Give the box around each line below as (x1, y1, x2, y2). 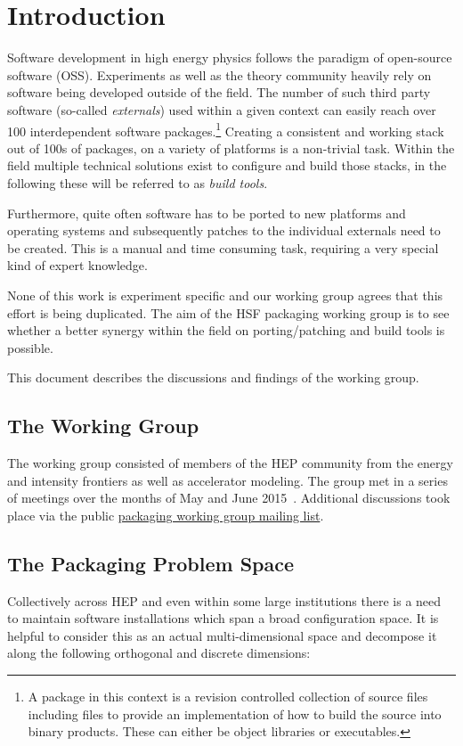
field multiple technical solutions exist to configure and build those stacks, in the (7, 156, 447, 175)
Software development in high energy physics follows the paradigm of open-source (7, 48, 452, 67)
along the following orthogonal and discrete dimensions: (7, 644, 311, 662)
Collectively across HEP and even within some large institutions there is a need (7, 591, 442, 610)
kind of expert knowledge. (7, 256, 148, 275)
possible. (7, 338, 53, 357)
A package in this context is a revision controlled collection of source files (28, 687, 428, 706)
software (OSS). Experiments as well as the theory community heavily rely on (7, 65, 432, 84)
